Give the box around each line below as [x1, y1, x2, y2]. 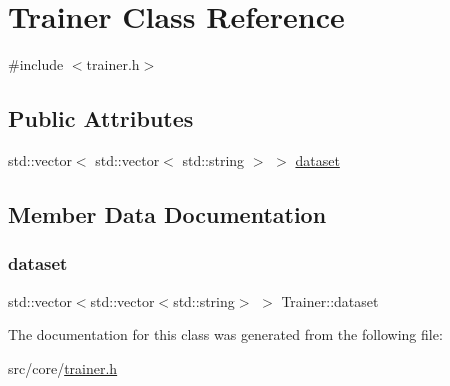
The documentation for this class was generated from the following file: [8, 324, 443, 345]
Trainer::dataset [281, 290, 379, 311]
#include [8, 54, 64, 75]
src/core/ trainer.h [8, 357, 118, 378]
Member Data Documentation [8, 198, 327, 229]
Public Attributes [8, 103, 194, 134]
